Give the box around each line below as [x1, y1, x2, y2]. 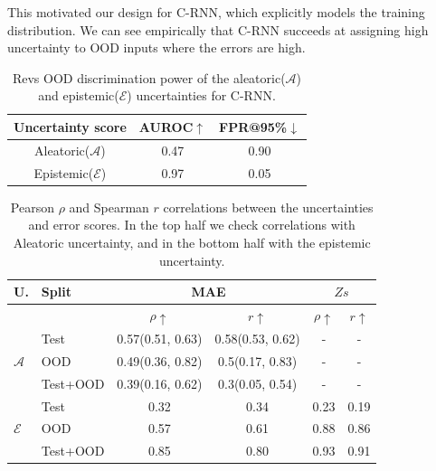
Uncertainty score [14, 117, 127, 136]
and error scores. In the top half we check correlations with [28, 215, 355, 234]
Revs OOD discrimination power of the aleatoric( [12, 68, 286, 87]
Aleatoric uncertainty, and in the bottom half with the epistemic [13, 232, 371, 251]
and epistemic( [38, 86, 119, 105]
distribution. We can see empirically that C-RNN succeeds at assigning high [7, 20, 429, 39]
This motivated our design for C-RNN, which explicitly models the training [7, 3, 425, 21]
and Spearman [69, 197, 149, 216]
